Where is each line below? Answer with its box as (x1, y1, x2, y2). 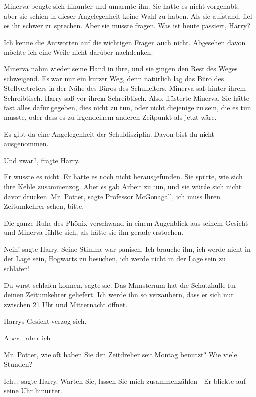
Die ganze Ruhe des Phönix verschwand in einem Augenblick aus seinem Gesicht (4, 217, 248, 227)
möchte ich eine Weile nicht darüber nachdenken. (4, 47, 153, 57)
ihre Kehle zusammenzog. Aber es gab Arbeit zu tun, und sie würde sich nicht (4, 181, 242, 191)
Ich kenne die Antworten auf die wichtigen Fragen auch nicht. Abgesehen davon (4, 37, 246, 47)
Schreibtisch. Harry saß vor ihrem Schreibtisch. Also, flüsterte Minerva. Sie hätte (4, 92, 249, 103)
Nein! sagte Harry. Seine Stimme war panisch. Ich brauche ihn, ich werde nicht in (4, 243, 251, 254)
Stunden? (4, 359, 33, 369)
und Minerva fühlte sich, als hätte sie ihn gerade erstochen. (4, 227, 184, 237)
